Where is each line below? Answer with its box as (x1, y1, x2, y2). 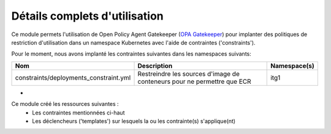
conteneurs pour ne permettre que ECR (137, 77, 251, 86)
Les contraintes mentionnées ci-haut (32, 109, 125, 116)
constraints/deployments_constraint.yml (15, 73, 131, 82)
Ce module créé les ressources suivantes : (11, 100, 119, 108)
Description (137, 61, 173, 70)
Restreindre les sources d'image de (137, 69, 240, 78)
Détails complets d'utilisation (11, 9, 164, 23)
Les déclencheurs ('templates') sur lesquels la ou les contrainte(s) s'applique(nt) (32, 117, 236, 125)
